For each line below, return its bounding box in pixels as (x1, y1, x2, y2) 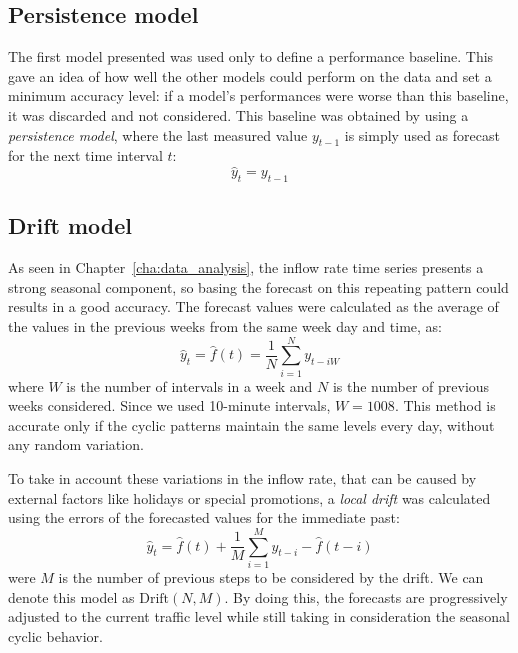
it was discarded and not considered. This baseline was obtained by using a (8, 104, 469, 125)
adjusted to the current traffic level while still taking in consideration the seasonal (8, 606, 510, 627)
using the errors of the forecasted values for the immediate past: (8, 507, 400, 528)
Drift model (8, 210, 133, 241)
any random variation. (8, 434, 144, 455)
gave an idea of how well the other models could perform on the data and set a (8, 65, 492, 86)
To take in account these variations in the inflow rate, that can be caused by (8, 468, 477, 489)
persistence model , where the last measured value (8, 124, 308, 145)
